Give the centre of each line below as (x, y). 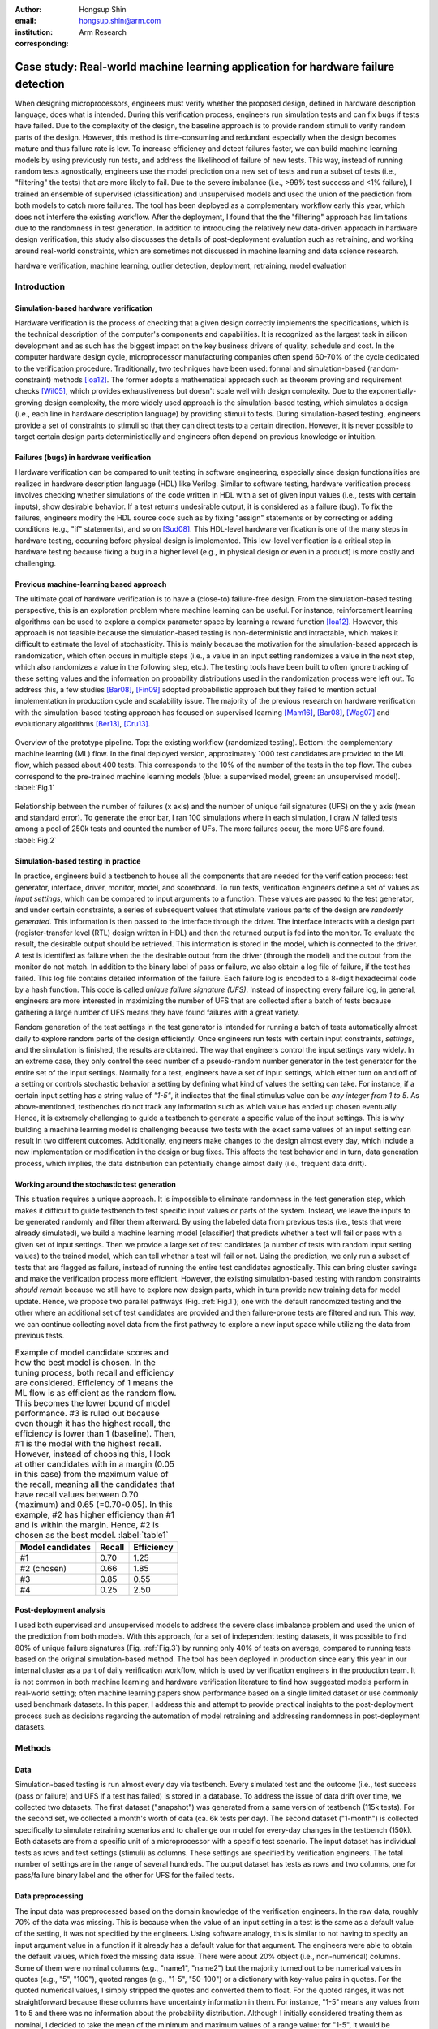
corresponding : (42, 44)
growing (29, 403)
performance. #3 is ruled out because (87, 1413)
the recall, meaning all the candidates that (95, 1484)
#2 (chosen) (43, 1568)
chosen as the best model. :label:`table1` (92, 1535)
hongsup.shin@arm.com (120, 21)
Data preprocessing (49, 1896)
